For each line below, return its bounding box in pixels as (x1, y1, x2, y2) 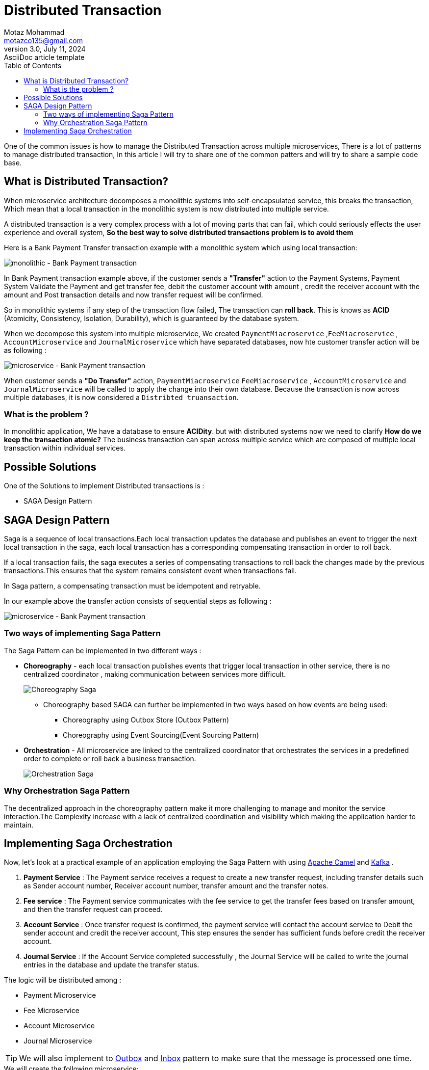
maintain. (4, 820, 33, 829)
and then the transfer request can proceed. (24, 905, 163, 914)
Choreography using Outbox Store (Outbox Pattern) (63, 715, 229, 724)
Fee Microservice (24, 1006, 79, 1015)
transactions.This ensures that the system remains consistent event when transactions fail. (4, 566, 297, 575)
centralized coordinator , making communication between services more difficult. (24, 669, 286, 678)
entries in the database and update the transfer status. (24, 961, 199, 969)
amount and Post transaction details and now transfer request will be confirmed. (4, 290, 263, 299)
